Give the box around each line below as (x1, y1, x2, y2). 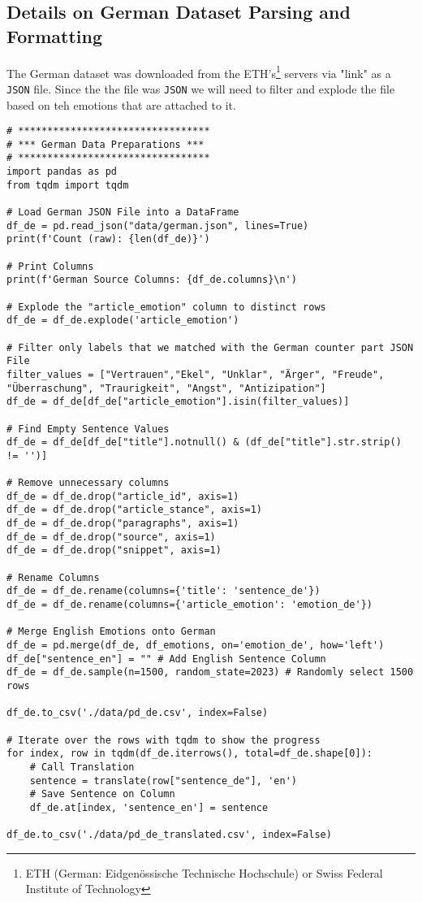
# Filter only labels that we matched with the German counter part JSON (6, 341, 414, 353)
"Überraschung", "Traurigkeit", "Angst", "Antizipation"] (6, 382, 326, 394)
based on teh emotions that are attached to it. (6, 96, 236, 113)
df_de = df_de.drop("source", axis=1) (6, 531, 216, 543)
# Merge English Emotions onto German (6, 626, 216, 638)
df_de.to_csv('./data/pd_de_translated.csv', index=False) (6, 829, 332, 841)
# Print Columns (6, 260, 94, 272)
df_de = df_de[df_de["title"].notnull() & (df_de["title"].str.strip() (6, 436, 402, 449)
